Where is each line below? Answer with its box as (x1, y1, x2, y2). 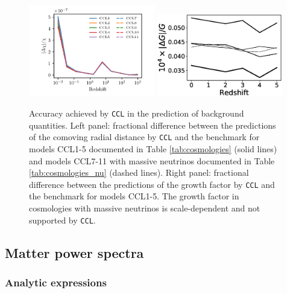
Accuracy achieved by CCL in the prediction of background (29, 107, 244, 120)
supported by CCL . (29, 213, 96, 226)
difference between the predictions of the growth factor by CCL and (29, 178, 275, 190)
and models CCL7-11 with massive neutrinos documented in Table (29, 154, 275, 167)
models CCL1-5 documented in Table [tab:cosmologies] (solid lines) (29, 142, 277, 155)
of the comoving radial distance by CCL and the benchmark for (29, 130, 260, 143)
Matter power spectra (5, 243, 144, 262)
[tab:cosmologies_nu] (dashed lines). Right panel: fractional (29, 166, 249, 179)
